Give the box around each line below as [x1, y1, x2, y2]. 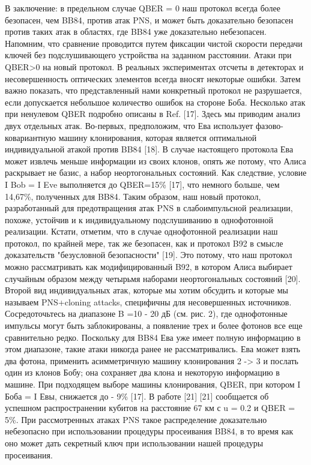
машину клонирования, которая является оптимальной [58, 131, 257, 143]
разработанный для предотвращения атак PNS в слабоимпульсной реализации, [5, 202, 293, 214]
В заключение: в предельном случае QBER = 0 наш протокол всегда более [5, 2, 281, 14]
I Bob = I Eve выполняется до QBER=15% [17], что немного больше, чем [5, 178, 280, 190]
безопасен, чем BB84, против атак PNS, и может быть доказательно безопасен [5, 13, 294, 26]
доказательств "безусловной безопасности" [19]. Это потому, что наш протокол [5, 248, 292, 261]
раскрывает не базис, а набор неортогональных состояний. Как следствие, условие [5, 166, 307, 179]
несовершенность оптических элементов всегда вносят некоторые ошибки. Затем [5, 72, 301, 85]
